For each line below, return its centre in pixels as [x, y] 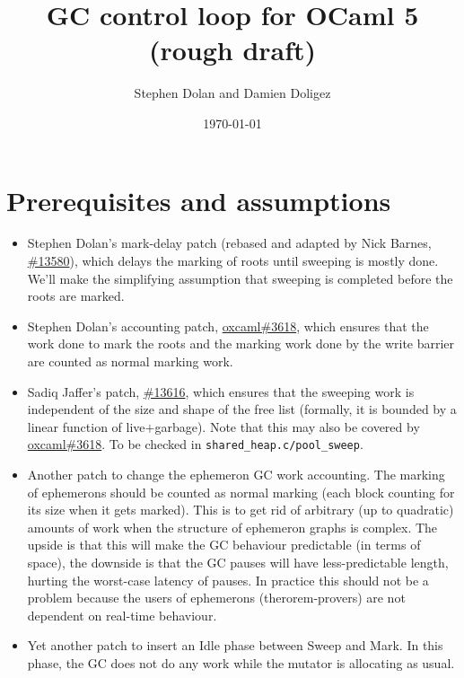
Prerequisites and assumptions [199, 200]
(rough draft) [232, 50]
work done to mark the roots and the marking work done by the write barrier [241, 343]
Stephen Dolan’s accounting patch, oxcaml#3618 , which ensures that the [228, 326]
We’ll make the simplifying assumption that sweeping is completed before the [240, 278]
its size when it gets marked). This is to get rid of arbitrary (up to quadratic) [241, 510]
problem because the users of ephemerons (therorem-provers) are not [216, 598]
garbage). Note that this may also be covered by [287, 426]
